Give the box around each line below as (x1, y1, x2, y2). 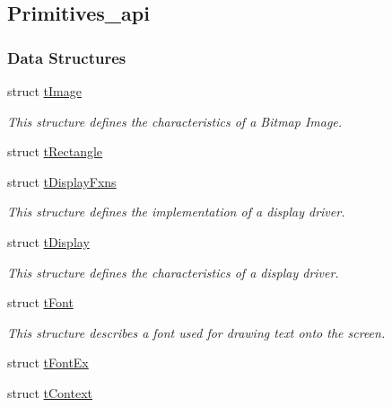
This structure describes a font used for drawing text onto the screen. (7, 323, 386, 341)
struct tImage (7, 82, 82, 100)
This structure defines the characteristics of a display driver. (7, 262, 339, 281)
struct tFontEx (7, 353, 89, 372)
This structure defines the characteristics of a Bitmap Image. (7, 111, 343, 130)
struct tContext (7, 383, 93, 402)
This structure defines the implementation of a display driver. (7, 202, 345, 221)
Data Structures (7, 46, 126, 68)
